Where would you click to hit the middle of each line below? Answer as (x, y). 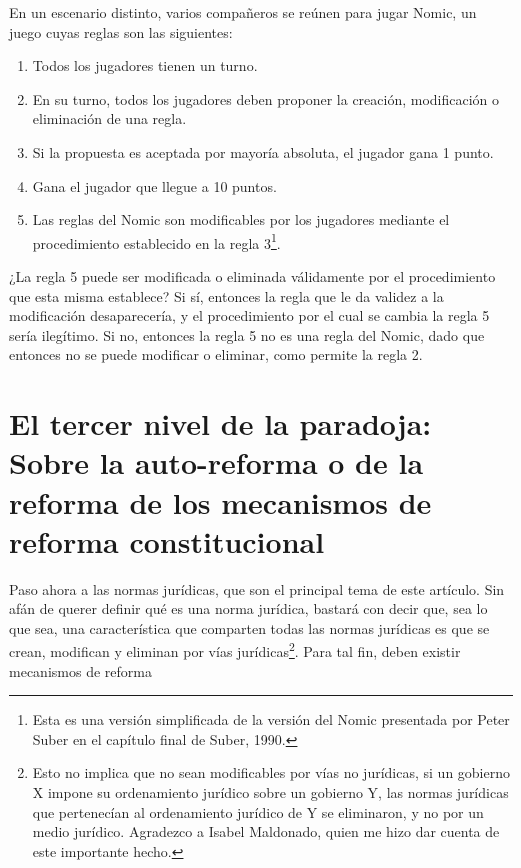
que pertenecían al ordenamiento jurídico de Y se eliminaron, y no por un (258, 811)
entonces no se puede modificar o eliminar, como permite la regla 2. (216, 354)
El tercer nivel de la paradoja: (220, 423)
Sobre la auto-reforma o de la (216, 462)
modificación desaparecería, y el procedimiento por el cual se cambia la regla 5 (249, 315)
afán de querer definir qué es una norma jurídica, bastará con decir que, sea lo (248, 608)
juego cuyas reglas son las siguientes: (121, 31)
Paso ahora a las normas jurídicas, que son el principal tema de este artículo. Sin (257, 588)
